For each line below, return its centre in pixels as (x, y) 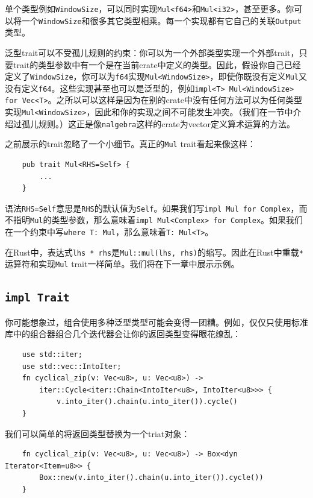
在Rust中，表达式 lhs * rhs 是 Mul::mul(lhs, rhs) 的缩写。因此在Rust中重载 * (154, 252)
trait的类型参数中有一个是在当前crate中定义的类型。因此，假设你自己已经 (157, 64)
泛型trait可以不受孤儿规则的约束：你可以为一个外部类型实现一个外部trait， (152, 52)
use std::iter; (52, 355)
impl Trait (37, 298)
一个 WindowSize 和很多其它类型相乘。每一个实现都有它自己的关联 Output (161, 20)
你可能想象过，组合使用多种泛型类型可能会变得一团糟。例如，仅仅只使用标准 (156, 322)
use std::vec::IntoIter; (72, 366)
